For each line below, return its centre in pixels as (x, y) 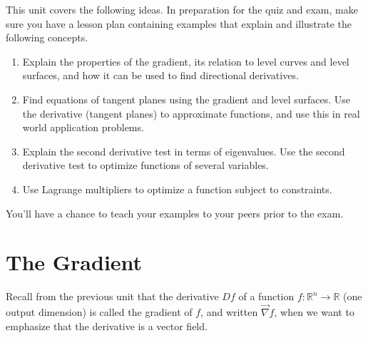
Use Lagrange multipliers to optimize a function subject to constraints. (177, 189)
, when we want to (314, 312)
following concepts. (47, 37)
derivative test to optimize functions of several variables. (145, 165)
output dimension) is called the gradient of (99, 312)
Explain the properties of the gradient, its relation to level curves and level (186, 61)
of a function (266, 296)
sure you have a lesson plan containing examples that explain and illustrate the (179, 23)
